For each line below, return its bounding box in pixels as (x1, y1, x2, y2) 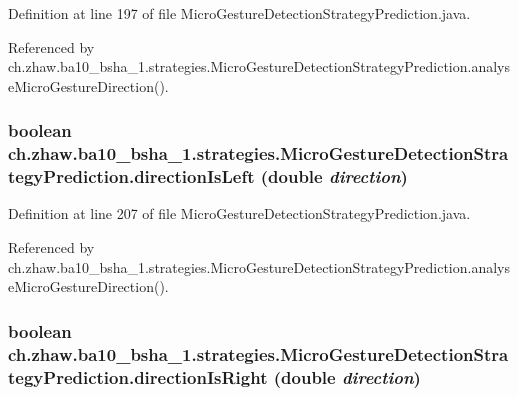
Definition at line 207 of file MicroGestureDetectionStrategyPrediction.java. (8, 203, 471, 224)
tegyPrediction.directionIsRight (8, 364, 268, 389)
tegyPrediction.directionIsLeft (8, 164, 255, 189)
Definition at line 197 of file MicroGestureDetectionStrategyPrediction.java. (8, 3, 471, 23)
